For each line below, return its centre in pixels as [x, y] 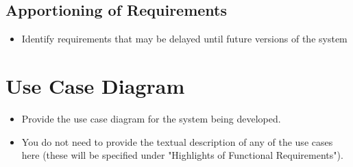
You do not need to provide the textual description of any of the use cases [177, 141]
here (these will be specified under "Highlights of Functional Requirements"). [182, 155]
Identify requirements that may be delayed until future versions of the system [184, 39]
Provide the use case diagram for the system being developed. [151, 118]
